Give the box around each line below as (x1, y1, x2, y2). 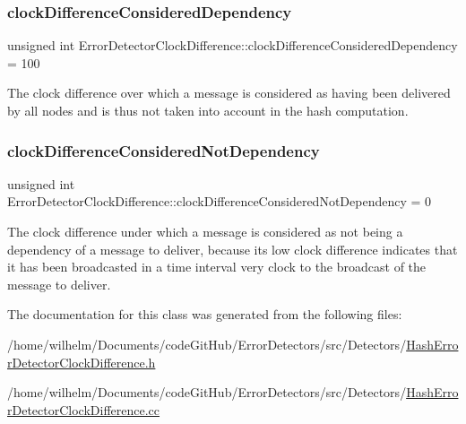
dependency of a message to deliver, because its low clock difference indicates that (7, 239, 458, 258)
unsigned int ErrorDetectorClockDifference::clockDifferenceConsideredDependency (7, 36, 458, 55)
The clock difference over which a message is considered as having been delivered (7, 83, 451, 102)
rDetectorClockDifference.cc (7, 400, 160, 419)
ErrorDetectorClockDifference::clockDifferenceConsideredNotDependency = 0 (7, 192, 432, 211)
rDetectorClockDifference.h (7, 352, 156, 371)
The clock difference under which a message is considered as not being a (7, 222, 403, 240)
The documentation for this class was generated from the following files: (7, 305, 402, 324)
